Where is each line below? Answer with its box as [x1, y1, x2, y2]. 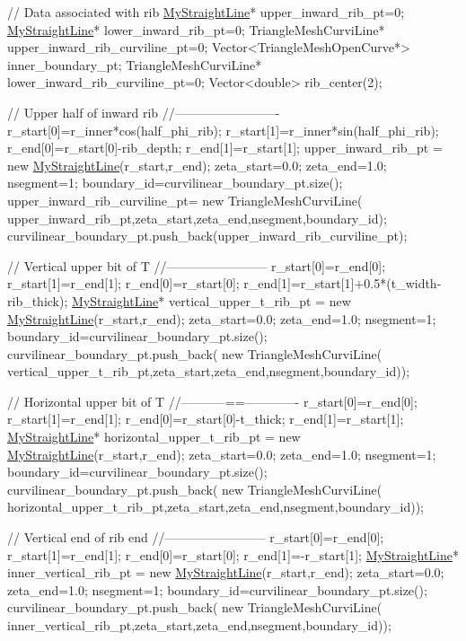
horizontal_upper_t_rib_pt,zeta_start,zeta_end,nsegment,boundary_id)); [7, 497, 425, 516]
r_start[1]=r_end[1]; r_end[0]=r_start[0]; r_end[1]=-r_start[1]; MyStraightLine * [7, 545, 459, 564]
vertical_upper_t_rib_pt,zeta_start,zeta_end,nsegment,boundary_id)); [7, 362, 410, 381]
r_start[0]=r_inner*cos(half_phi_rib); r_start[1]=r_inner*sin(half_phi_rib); [7, 120, 439, 139]
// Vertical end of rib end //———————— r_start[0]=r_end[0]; [7, 528, 384, 547]
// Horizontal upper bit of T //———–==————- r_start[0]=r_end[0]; [7, 391, 418, 410]
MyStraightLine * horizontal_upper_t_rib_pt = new [7, 427, 301, 446]
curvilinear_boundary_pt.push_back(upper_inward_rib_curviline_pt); [7, 226, 408, 245]
